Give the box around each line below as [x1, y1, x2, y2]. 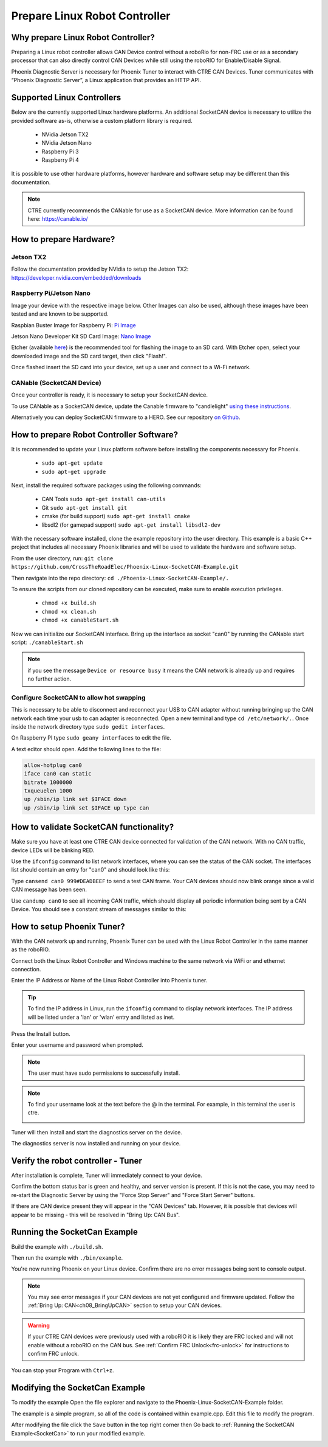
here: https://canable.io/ [27, 215, 88, 223]
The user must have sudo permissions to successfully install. [27, 1069, 180, 1077]
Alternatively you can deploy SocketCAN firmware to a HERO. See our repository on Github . [11, 414, 241, 421]
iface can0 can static [24, 770, 92, 777]
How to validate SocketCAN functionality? [11, 822, 174, 833]
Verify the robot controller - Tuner [11, 1156, 143, 1166]
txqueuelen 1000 [24, 787, 73, 794]
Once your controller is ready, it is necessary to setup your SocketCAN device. [11, 391, 208, 398]
